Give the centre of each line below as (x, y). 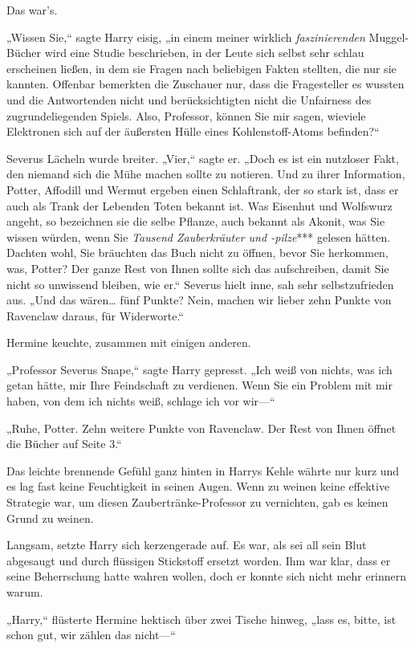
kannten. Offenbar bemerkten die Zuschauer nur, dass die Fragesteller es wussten (205, 84)
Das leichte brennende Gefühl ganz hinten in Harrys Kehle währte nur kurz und (203, 470)
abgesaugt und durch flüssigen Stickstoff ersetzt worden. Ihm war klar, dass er (199, 560)
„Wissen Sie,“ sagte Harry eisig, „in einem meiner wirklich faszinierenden (186, 37)
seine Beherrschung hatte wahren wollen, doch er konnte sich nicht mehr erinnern (207, 576)
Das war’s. (32, 10)
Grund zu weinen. (50, 518)
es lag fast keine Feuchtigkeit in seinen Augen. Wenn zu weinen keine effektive (198, 486)
